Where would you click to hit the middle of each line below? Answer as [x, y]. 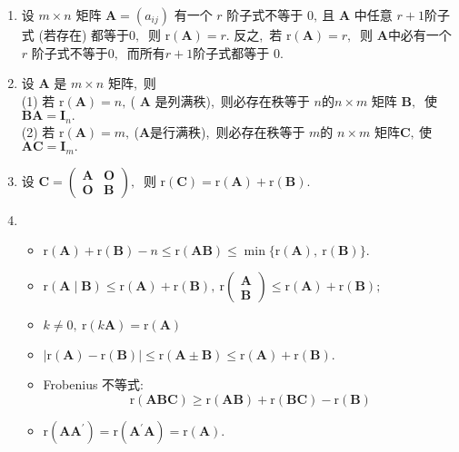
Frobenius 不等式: [93, 384]
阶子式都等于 [231, 52]
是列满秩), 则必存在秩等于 [232, 100]
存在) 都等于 [93, 34]
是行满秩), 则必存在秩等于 [228, 131]
